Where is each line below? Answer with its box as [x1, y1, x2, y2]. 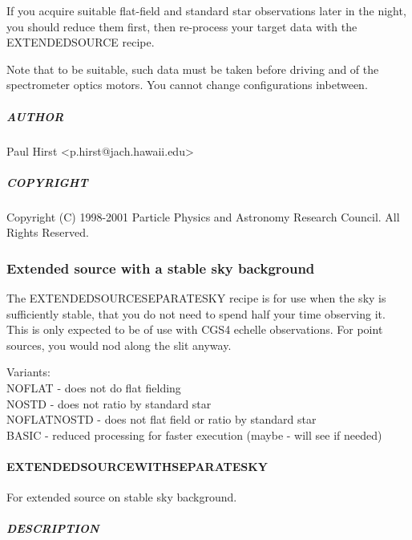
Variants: [6, 363, 50, 380]
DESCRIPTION [6, 520, 99, 537]
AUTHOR [6, 108, 64, 124]
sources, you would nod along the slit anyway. [6, 336, 232, 353]
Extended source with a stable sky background [6, 258, 315, 278]
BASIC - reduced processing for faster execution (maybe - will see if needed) [6, 426, 382, 443]
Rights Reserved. [6, 224, 89, 241]
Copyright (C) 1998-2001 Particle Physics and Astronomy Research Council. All [6, 208, 400, 225]
